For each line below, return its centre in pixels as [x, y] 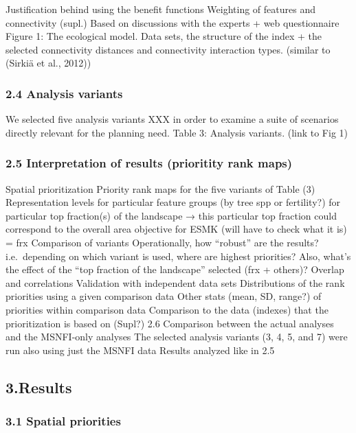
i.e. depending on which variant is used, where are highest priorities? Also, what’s [178, 256]
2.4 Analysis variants [64, 93]
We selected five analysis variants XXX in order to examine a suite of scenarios [172, 119]
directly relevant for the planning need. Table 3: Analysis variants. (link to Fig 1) [177, 132]
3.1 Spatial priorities [63, 421]
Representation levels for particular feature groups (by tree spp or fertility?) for [173, 202]
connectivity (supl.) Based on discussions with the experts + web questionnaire [173, 22]
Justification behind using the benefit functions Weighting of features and [160, 9]
